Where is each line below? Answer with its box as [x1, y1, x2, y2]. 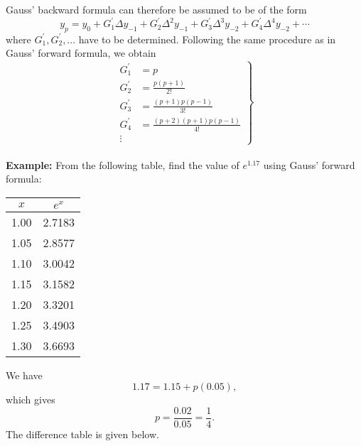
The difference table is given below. [6, 426, 159, 441]
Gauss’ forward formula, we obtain [6, 45, 156, 60]
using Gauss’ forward [263, 157, 355, 172]
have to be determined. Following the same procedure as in [78, 31, 336, 46]
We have [6, 367, 43, 382]
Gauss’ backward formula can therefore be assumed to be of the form [6, 2, 307, 16]
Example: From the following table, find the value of [6, 157, 239, 172]
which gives [6, 392, 55, 407]
